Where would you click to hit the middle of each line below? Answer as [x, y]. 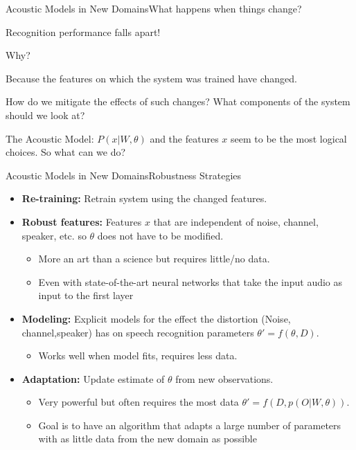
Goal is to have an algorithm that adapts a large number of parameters [190, 425]
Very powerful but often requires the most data [139, 402]
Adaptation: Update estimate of [93, 378]
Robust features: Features [82, 221]
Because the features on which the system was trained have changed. [151, 78]
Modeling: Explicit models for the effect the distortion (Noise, [156, 318]
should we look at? [45, 115]
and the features [184, 138]
